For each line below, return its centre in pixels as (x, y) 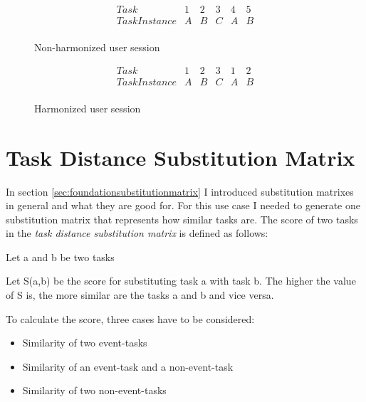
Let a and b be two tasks (60, 256)
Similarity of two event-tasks (85, 343)
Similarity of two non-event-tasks (94, 390)
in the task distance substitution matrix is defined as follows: (137, 233)
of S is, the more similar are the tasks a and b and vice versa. (140, 295)
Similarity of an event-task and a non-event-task (128, 366)
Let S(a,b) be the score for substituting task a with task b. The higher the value (181, 281)
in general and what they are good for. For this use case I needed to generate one (183, 205)
